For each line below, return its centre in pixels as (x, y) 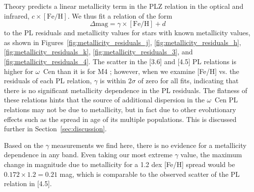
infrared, (17, 15)
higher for (19, 71)
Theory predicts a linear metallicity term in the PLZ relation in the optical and (124, 6)
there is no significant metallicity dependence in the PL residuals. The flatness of (126, 90)
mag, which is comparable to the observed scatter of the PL (150, 174)
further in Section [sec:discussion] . (56, 129)
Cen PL (226, 100)
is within (113, 81)
